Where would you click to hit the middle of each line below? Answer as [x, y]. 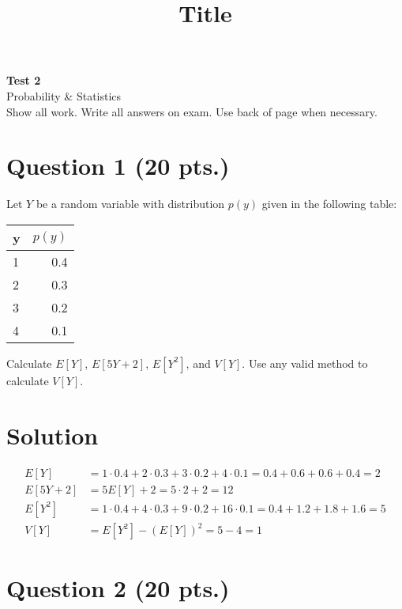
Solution [53, 435]
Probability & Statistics [64, 95]
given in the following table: [329, 204]
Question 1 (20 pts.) [118, 166]
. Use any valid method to [305, 363]
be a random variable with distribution [130, 204]
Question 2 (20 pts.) [118, 588]
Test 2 [24, 80]
